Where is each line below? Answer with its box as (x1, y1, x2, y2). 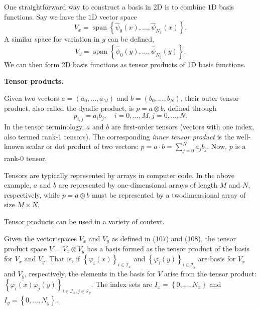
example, (4, 180, 32, 190)
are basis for (198, 253, 236, 264)
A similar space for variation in (4, 34, 100, 44)
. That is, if (45, 253, 80, 264)
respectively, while (4, 189, 60, 200)
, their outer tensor (180, 92, 239, 103)
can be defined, (107, 34, 154, 44)
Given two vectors (4, 92, 59, 103)
